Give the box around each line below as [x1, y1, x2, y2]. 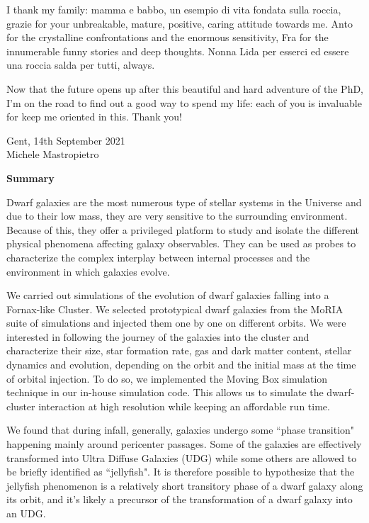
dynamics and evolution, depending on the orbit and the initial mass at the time [6, 357, 356, 372]
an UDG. [6, 506, 46, 520]
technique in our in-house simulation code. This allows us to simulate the [6, 385, 324, 400]
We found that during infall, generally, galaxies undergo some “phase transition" [6, 422, 355, 437]
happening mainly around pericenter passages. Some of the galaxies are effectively [6, 437, 362, 451]
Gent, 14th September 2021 [6, 133, 125, 147]
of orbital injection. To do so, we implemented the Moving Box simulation [6, 371, 328, 386]
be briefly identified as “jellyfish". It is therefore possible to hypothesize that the [6, 464, 355, 479]
